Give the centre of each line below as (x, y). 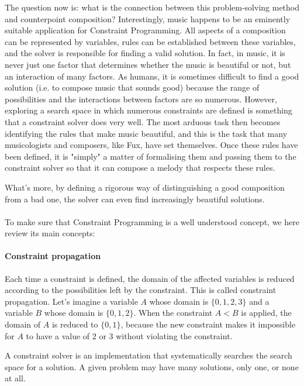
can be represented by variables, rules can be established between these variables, (150, 41)
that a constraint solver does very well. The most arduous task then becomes (143, 121)
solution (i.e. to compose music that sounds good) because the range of (132, 87)
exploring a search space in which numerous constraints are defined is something (148, 110)
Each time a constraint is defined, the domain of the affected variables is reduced (150, 278)
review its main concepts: (50, 233)
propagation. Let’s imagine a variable (71, 301)
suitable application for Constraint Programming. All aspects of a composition (145, 30)
